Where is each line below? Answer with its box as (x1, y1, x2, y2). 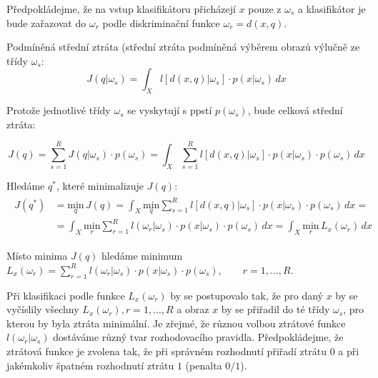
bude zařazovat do (6, 15, 86, 30)
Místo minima (6, 248, 68, 263)
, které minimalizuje (56, 178, 144, 193)
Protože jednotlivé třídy (6, 103, 111, 118)
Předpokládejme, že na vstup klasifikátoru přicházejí (6, 1, 236, 16)
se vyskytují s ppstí (127, 103, 212, 118)
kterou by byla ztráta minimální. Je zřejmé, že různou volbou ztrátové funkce (6, 315, 346, 330)
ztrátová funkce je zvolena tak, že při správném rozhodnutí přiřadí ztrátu (6, 343, 327, 358)
